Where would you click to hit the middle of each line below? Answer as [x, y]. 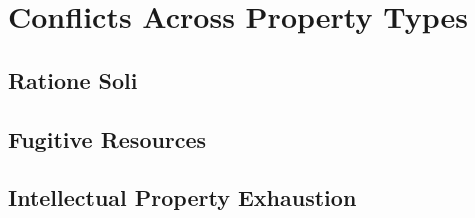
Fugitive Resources [107, 138]
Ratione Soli [73, 79]
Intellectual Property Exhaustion [182, 197]
